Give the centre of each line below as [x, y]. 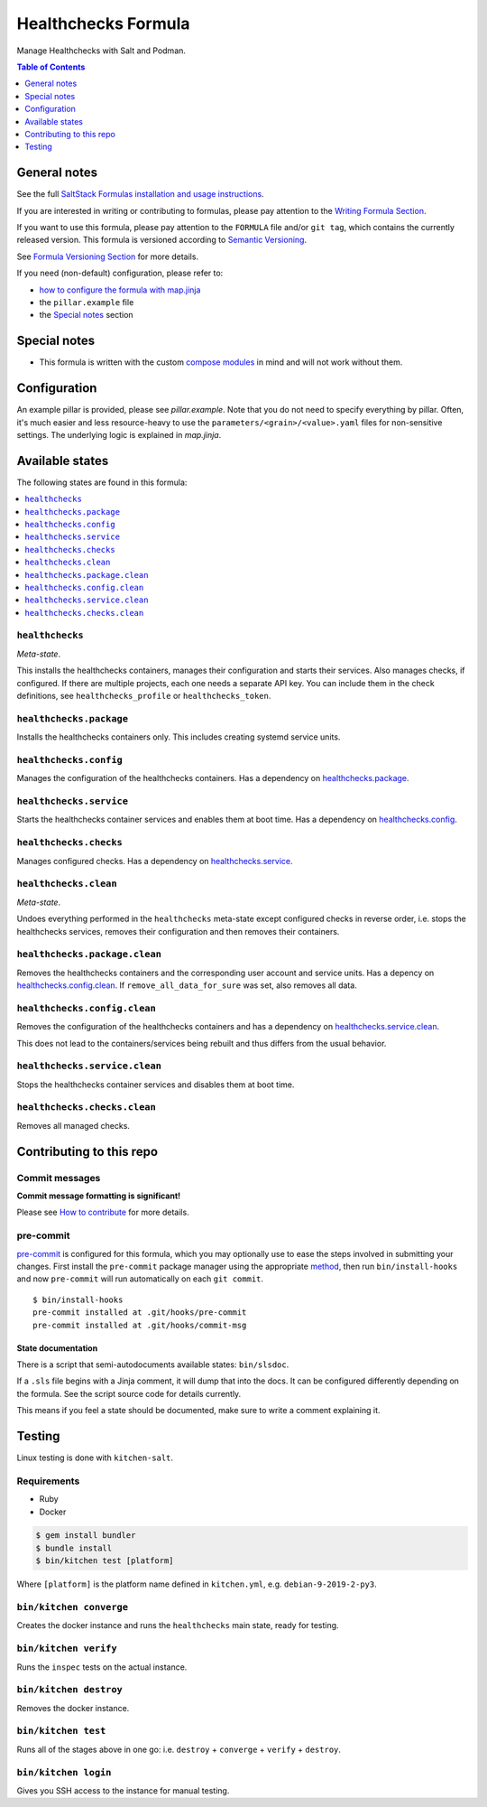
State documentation [57, 1348]
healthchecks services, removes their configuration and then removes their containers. [178, 931]
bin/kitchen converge [72, 1607]
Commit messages [59, 1178]
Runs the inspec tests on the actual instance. [102, 1667]
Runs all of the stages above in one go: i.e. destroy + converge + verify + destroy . [179, 1749]
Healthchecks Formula [103, 23]
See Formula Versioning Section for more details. [107, 256]
